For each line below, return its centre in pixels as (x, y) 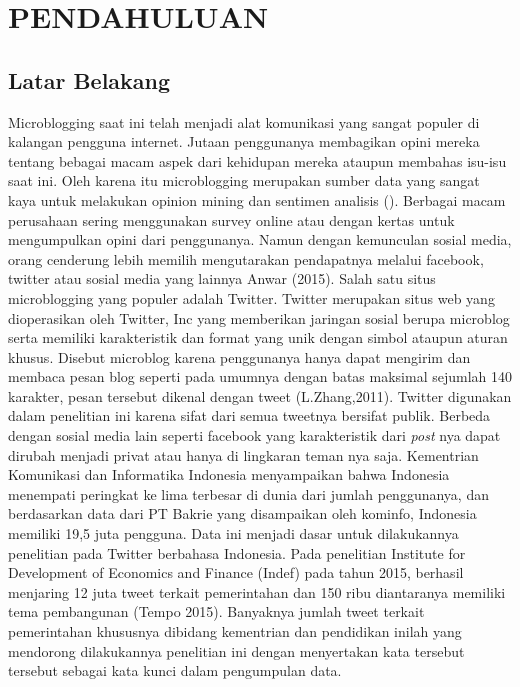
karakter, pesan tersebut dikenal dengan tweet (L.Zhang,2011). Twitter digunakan (260, 395)
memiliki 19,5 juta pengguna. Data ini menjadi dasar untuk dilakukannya (233, 533)
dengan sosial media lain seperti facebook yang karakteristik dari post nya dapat (254, 435)
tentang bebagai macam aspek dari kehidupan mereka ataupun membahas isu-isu (257, 160)
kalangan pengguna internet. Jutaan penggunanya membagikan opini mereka (244, 141)
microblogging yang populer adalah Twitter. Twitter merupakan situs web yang (251, 297)
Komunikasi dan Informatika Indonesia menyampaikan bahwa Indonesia (229, 474)
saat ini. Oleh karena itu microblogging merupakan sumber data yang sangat (244, 180)
